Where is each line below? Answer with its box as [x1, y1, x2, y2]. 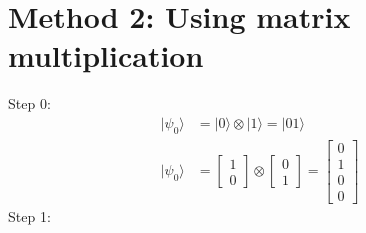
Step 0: [8, 93, 51, 114]
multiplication [8, 35, 204, 76]
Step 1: [8, 205, 51, 226]
